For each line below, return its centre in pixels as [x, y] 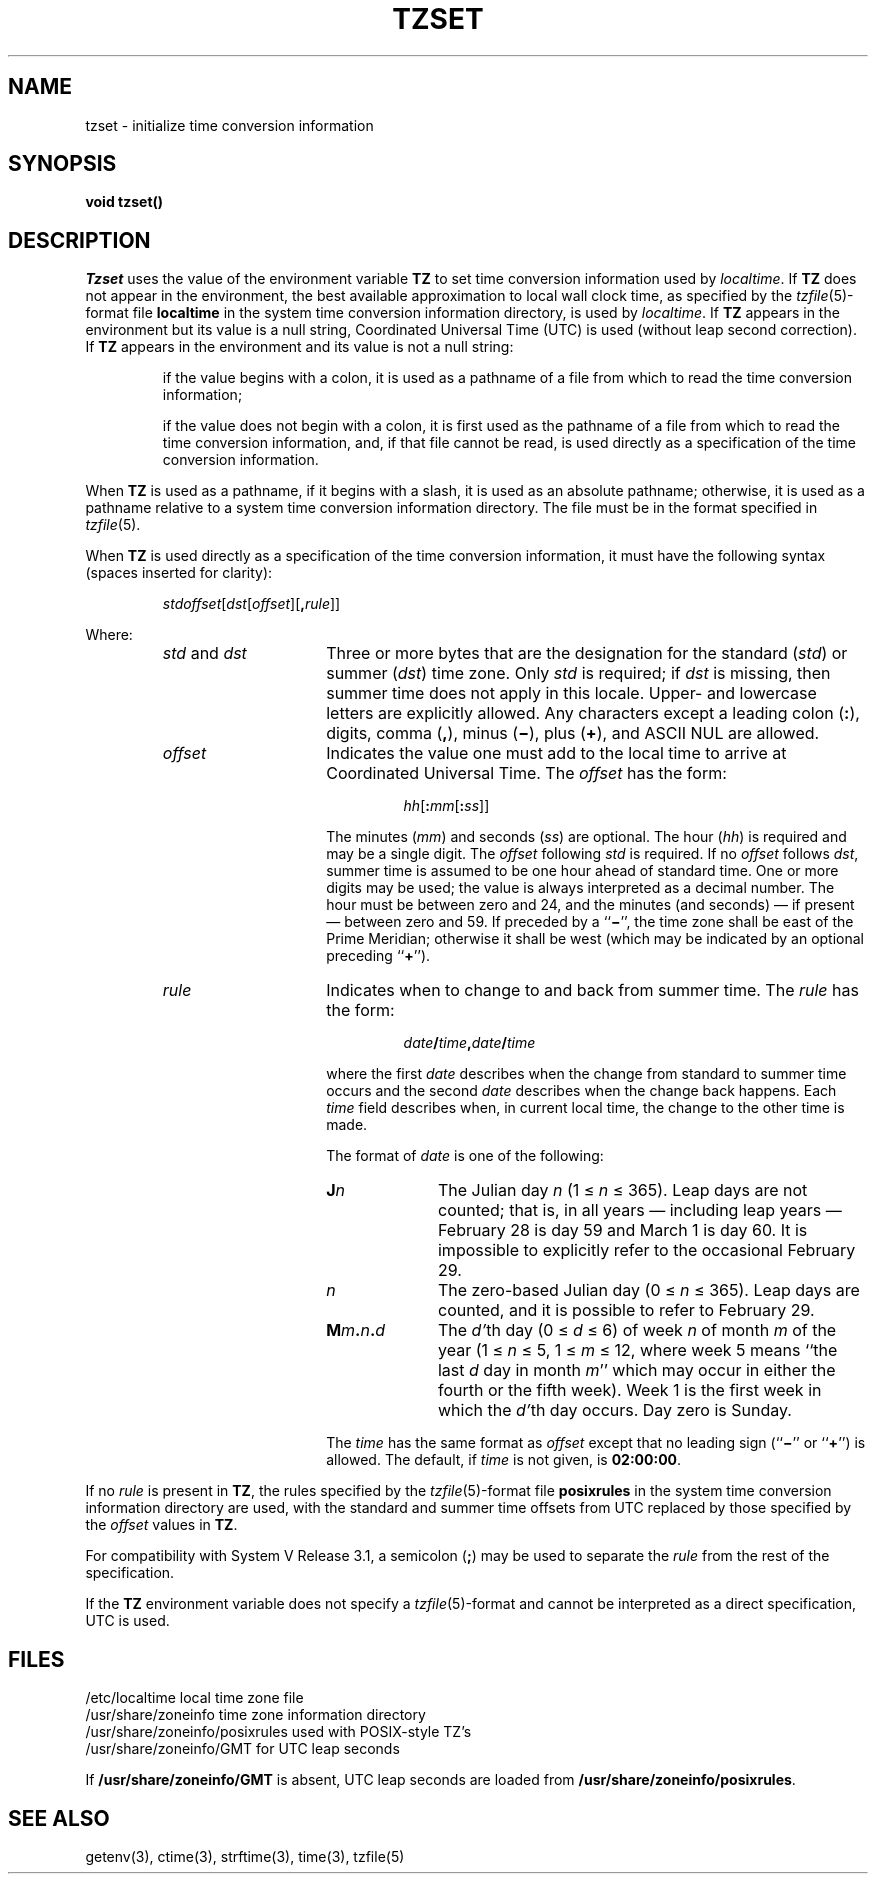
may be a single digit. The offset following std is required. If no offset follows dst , [592, 854]
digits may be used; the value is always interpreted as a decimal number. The [580, 888]
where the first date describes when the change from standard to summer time [586, 1074]
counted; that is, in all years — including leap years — [639, 1210]
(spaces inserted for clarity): [179, 573]
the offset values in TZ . [161, 1525]
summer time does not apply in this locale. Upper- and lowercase [571, 693]
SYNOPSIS [62, 164]
